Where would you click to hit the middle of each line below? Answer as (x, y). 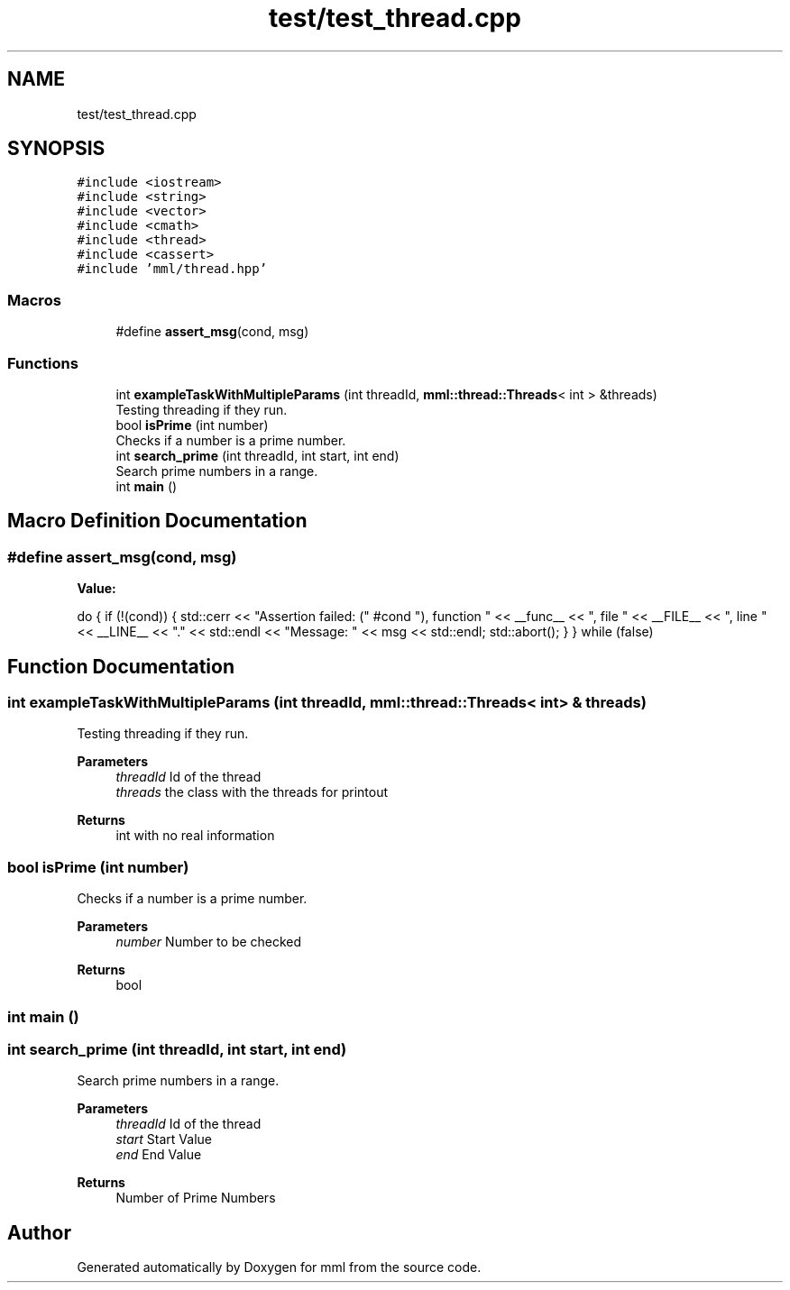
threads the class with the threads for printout (252, 792)
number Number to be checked (209, 942)
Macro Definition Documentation (157, 521)
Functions (43, 363)
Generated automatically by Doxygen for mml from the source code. (279, 1267)
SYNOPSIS (56, 149)
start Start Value (164, 1139)
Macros (34, 300)
